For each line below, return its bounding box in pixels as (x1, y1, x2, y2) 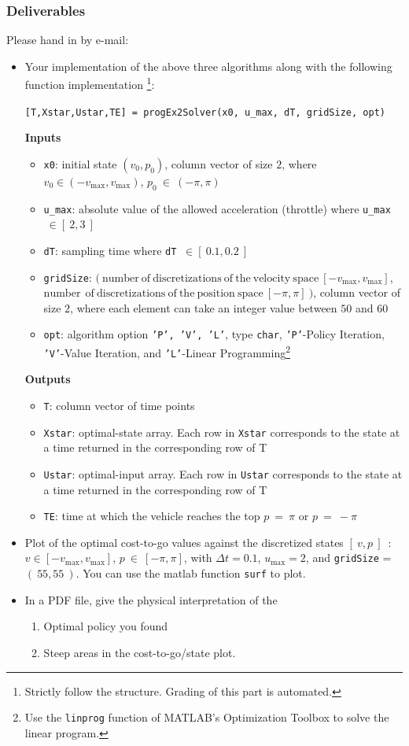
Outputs (24, 371, 71, 387)
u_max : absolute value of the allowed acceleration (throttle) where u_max (43, 200, 391, 216)
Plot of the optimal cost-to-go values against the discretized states (24, 534, 344, 550)
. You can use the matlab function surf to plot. (76, 565, 306, 582)
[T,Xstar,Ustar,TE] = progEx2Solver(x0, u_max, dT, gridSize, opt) (24, 106, 385, 118)
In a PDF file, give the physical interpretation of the (24, 591, 278, 608)
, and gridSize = (305, 549, 392, 566)
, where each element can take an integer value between (70, 299, 337, 316)
